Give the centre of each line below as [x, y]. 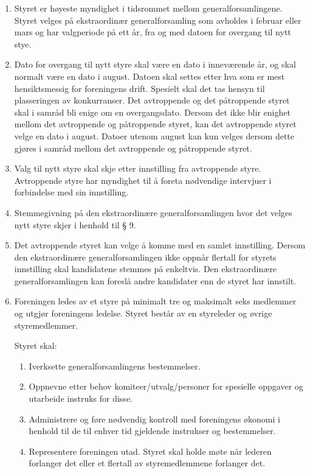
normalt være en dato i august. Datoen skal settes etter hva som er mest [150, 76]
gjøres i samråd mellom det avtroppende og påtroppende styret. [133, 148]
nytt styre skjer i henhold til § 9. [75, 224]
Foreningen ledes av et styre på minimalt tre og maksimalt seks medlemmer [155, 301]
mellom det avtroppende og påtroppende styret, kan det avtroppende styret [155, 124]
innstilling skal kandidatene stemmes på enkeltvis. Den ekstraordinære [146, 269]
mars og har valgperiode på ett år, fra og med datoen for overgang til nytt [153, 32]
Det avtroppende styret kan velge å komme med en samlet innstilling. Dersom [160, 245]
